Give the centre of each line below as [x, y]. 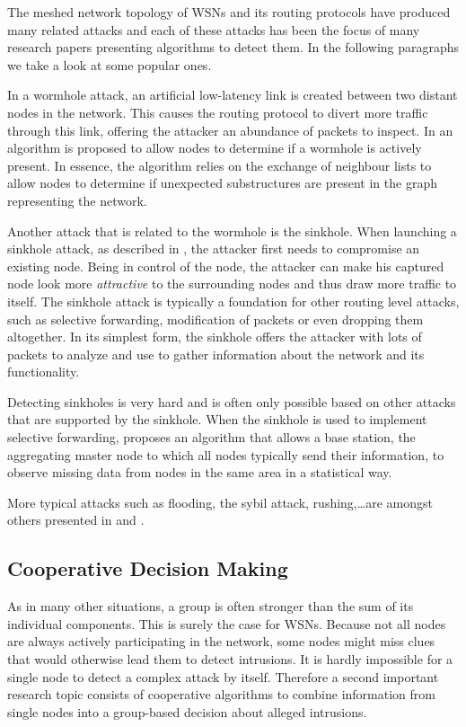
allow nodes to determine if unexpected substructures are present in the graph [222, 183]
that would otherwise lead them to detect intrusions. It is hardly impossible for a [230, 659]
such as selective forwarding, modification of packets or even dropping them [215, 319]
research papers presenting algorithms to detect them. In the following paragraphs [233, 47]
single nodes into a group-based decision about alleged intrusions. [187, 711]
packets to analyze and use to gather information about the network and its [216, 354]
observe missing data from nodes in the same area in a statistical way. [200, 472]
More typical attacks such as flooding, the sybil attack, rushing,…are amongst [220, 502]
